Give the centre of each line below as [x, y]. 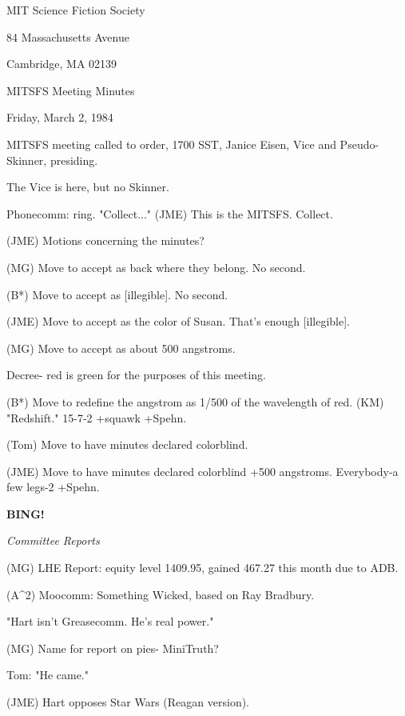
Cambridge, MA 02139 [62, 64]
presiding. [74, 160]
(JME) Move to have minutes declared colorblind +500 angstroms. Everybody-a [202, 471]
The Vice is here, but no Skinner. [88, 187]
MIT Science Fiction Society [76, 10]
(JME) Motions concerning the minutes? [105, 240]
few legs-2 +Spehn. [53, 487]
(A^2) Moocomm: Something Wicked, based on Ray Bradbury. [161, 594]
